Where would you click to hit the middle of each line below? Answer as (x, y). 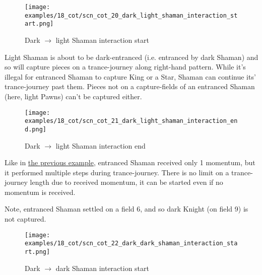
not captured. (25, 219)
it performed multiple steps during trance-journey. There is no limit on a (117, 172)
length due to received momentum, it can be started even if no (126, 182)
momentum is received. (40, 192)
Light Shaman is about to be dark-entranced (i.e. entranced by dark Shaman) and (132, 57)
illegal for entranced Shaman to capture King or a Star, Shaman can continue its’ (130, 76)
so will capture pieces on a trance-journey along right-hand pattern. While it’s (125, 67)
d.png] (36, 129)
